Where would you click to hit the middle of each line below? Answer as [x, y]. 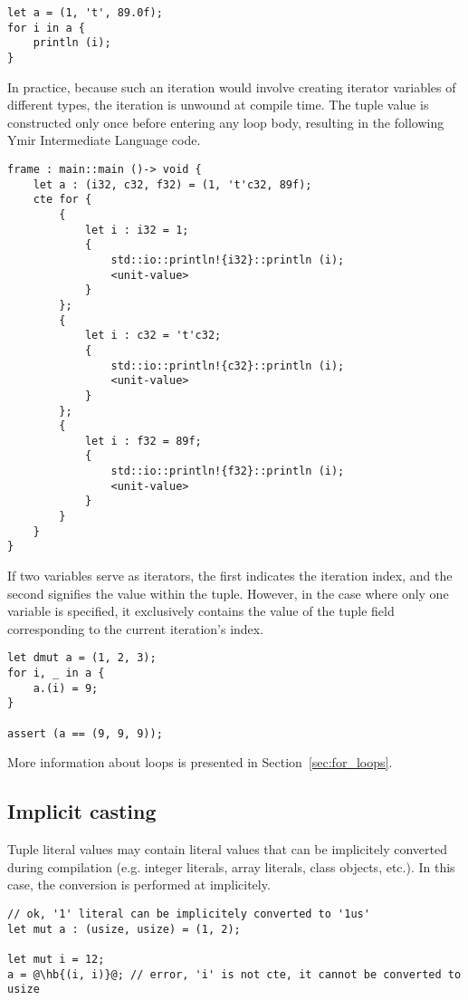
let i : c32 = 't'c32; [153, 336]
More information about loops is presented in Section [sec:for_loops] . [200, 762]
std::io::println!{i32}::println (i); [228, 260]
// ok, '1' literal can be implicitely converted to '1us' [189, 913]
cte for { [62, 200]
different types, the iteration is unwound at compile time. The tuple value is [218, 105]
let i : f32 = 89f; [143, 441]
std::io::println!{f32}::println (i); [228, 471]
